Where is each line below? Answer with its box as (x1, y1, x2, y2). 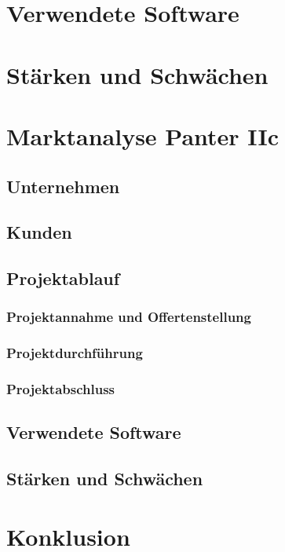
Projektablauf (6, 266, 120, 291)
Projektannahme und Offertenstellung (6, 307, 251, 327)
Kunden (6, 220, 72, 244)
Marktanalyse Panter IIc (6, 119, 279, 152)
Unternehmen (6, 174, 120, 198)
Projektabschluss (6, 379, 115, 399)
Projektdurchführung (6, 343, 143, 363)
